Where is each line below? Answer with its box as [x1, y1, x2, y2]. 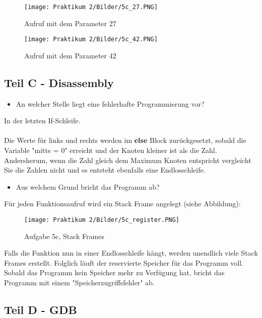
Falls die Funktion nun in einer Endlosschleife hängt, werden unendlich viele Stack [4, 248, 258, 258]
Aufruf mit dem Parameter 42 [24, 50, 116, 60]
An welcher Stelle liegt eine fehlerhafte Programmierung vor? [16, 98, 205, 109]
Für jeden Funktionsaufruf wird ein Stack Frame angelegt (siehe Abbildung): [4, 198, 241, 209]
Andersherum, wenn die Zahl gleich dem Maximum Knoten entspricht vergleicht [4, 154, 251, 165]
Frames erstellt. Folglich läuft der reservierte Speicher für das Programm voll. [4, 257, 243, 268]
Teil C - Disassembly [4, 74, 114, 90]
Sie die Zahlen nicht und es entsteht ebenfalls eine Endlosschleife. [4, 165, 206, 175]
